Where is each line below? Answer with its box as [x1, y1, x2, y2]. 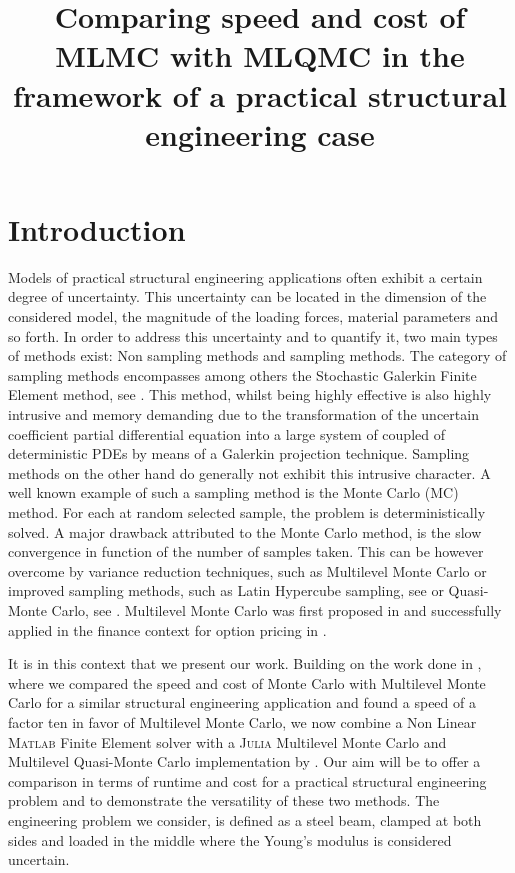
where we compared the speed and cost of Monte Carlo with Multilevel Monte [8, 672, 486, 693]
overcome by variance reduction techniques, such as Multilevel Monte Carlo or [8, 560, 487, 581]
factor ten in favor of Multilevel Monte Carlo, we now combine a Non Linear [8, 711, 477, 732]
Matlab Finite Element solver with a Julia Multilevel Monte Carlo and [8, 731, 447, 752]
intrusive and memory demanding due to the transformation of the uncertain [8, 404, 479, 425]
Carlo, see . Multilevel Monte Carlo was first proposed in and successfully [51, 599, 502, 620]
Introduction [8, 208, 186, 249]
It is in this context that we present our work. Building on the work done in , [8, 653, 482, 674]
